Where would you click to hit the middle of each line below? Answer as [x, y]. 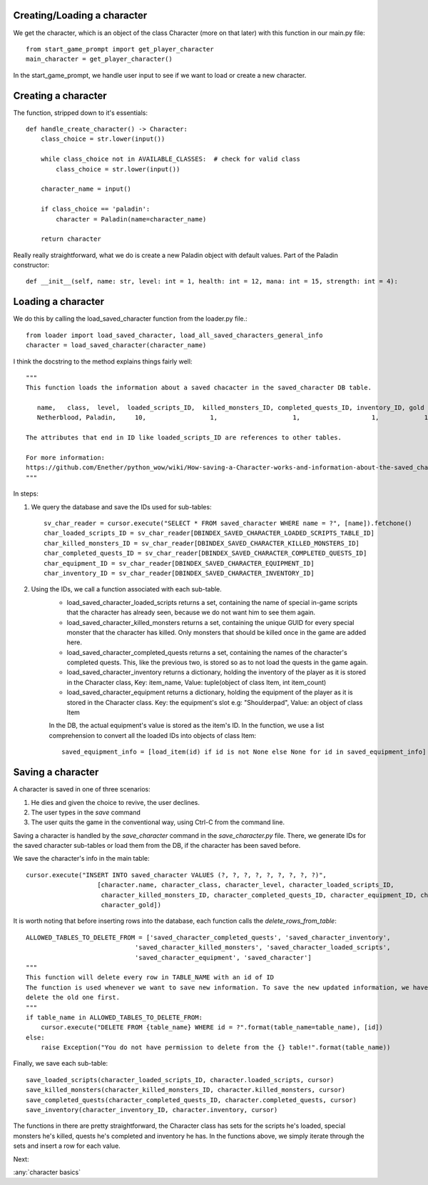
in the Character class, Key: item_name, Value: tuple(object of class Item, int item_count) [197, 682]
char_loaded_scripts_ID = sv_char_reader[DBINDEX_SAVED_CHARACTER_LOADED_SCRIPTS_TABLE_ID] [209, 533]
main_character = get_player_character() [99, 59]
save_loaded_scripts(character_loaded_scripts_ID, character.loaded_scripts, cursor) [180, 1080]
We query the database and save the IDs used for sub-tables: [121, 506]
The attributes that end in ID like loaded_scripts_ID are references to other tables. [184, 438]
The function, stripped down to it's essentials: [81, 112]
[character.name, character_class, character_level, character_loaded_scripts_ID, [246, 885]
